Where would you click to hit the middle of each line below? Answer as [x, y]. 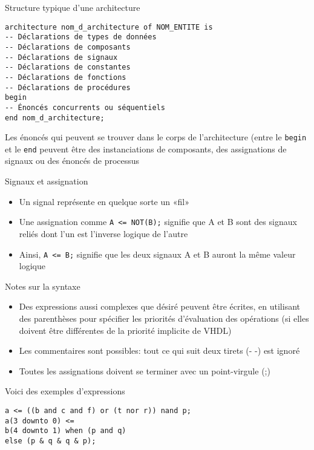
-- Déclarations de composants [68, 47]
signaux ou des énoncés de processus [72, 161]
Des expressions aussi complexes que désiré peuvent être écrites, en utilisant [160, 306]
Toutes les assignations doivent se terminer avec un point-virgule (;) [145, 370]
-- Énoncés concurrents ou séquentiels [85, 107]
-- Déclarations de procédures [68, 87]
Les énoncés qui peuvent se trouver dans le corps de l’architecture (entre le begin [156, 137]
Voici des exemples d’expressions [65, 391]
